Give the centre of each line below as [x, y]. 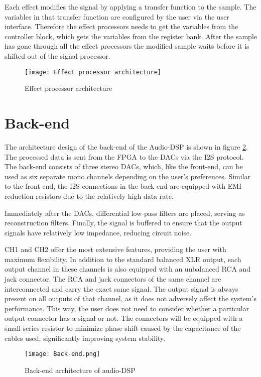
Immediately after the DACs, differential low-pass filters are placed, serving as [125, 213]
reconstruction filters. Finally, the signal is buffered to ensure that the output [123, 223]
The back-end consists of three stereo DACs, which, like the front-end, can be [124, 166]
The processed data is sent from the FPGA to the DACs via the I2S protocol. [124, 156]
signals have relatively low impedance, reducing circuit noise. [98, 232]
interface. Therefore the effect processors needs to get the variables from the [121, 26]
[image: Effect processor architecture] [93, 72]
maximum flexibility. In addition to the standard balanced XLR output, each [123, 259]
